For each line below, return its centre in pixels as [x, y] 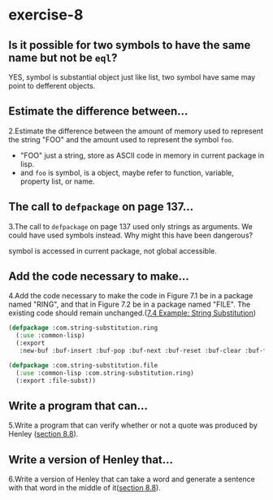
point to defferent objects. [52, 86]
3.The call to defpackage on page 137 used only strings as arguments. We [131, 226]
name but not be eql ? [63, 57]
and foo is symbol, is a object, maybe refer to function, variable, [127, 172]
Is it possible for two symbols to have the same [130, 45]
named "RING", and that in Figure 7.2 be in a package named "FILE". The [130, 304]
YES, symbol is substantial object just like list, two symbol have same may [132, 77]
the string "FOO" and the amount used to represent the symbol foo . [121, 139]
